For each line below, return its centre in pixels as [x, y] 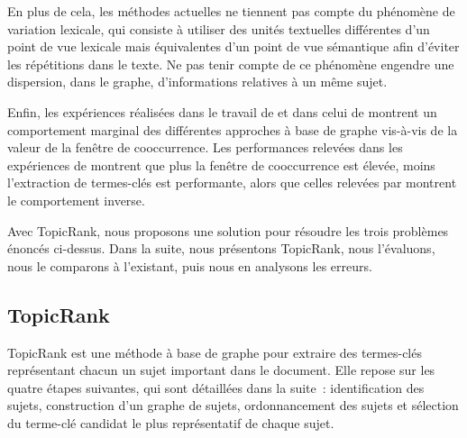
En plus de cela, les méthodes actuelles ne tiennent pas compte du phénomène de [231, 11]
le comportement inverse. [76, 200]
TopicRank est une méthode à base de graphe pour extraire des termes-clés [215, 352]
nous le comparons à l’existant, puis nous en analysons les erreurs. [190, 265]
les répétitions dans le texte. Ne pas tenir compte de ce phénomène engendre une [231, 64]
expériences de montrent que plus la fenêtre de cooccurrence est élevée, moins [221, 164]
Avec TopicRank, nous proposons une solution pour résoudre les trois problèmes [228, 230]
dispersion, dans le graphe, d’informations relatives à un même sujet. [197, 82]
